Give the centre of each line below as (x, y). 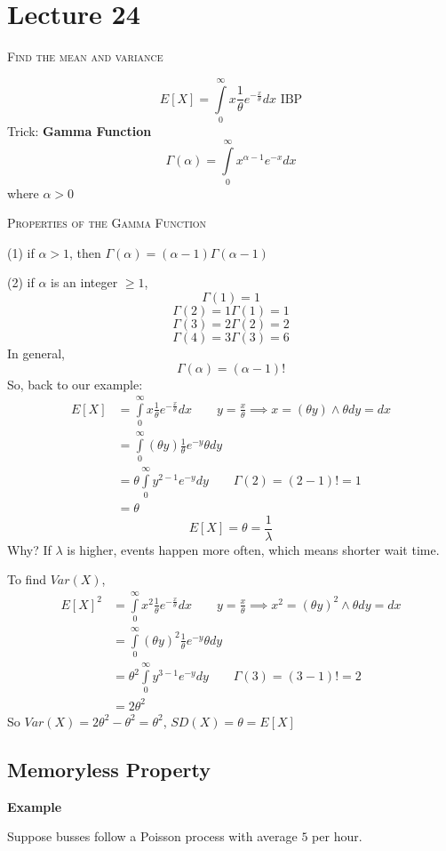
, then (85, 252)
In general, (36, 353)
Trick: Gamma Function (80, 130)
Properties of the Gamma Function (107, 223)
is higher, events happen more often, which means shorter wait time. (253, 549)
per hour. (337, 836)
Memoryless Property (109, 769)
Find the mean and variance (85, 56)
